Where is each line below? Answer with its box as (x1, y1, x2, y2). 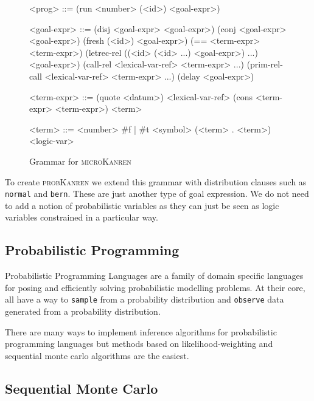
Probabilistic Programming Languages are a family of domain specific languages (5, 269, 304, 282)
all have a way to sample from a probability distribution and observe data (5, 293, 284, 306)
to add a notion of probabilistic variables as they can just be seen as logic (5, 199, 279, 211)
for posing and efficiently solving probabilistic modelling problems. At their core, (5, 281, 305, 293)
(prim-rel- (246, 58, 283, 70)
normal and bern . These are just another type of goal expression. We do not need (5, 187, 309, 200)
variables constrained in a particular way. (5, 211, 158, 224)
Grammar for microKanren (29, 154, 131, 167)
